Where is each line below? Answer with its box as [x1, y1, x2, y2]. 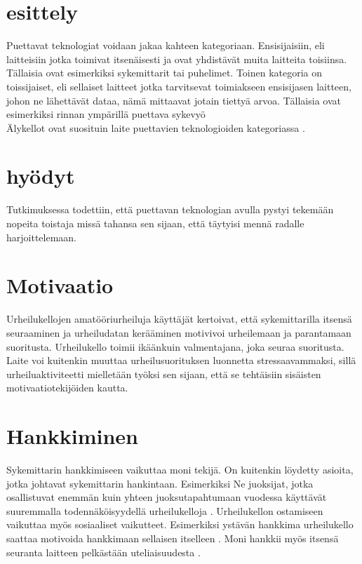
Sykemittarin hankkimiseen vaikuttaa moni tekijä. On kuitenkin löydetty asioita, [6, 462, 354, 476]
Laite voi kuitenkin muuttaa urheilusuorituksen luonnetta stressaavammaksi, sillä [6, 353, 356, 368]
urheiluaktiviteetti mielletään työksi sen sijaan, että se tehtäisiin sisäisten [6, 366, 321, 381]
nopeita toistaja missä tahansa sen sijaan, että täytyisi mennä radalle [6, 216, 304, 230]
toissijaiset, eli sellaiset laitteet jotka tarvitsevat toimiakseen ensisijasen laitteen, [6, 79, 351, 93]
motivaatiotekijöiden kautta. [6, 380, 128, 395]
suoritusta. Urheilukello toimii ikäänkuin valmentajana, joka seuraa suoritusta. [6, 339, 344, 354]
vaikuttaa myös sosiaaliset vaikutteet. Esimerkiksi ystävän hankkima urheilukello [6, 517, 354, 532]
